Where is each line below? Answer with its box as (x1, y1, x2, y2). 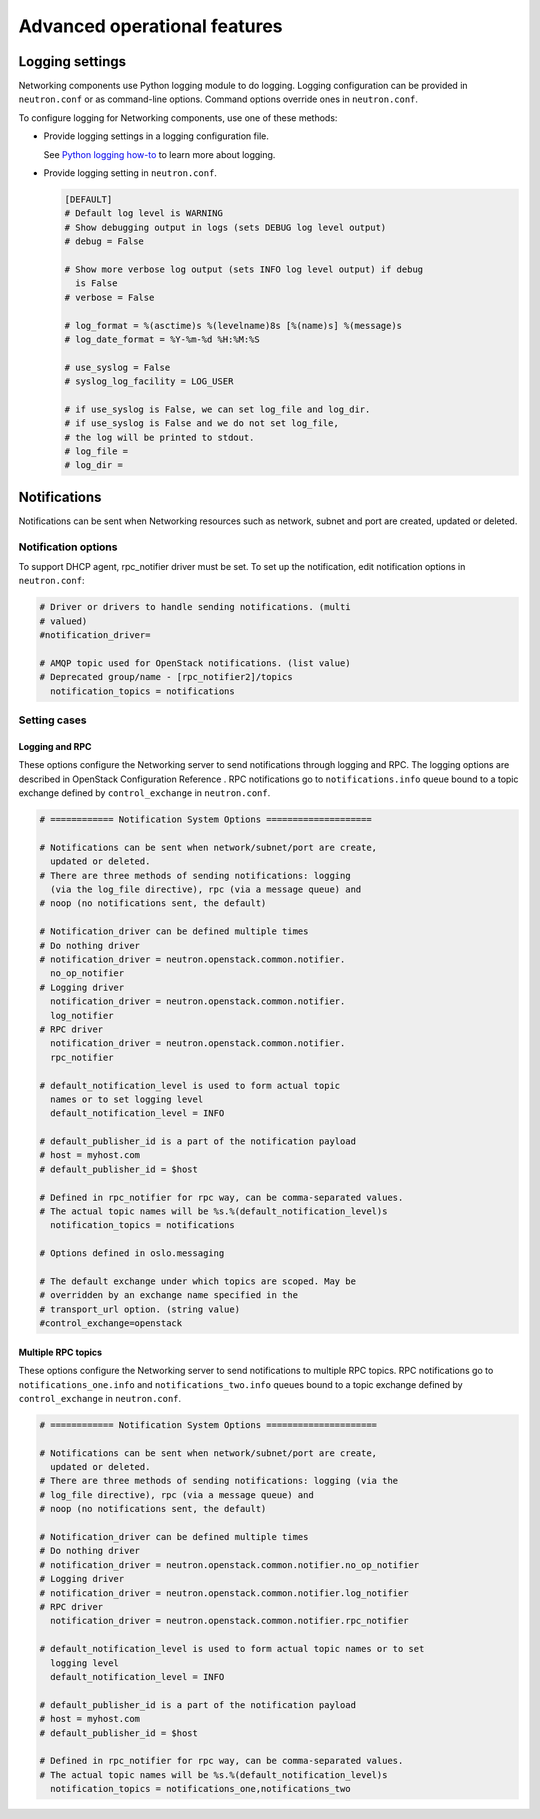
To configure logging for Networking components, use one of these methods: (18, 111, 338, 124)
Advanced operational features (18, 15, 284, 37)
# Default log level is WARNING (64, 208, 224, 219)
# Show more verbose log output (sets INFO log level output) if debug (64, 263, 424, 275)
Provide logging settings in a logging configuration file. (43, 130, 269, 142)
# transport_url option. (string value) (39, 1303, 240, 1315)
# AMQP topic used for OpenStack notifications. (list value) (39, 658, 351, 669)
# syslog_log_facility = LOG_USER (64, 376, 234, 387)
